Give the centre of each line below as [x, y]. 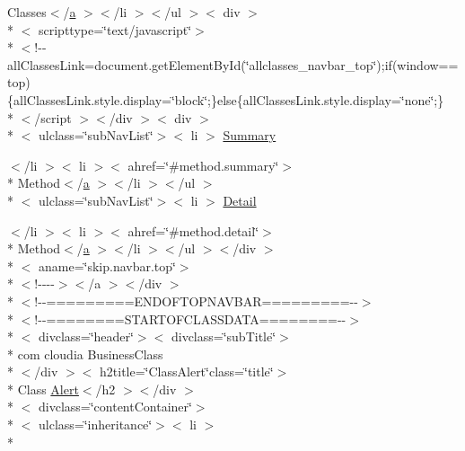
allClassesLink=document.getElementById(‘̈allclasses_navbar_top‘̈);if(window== [233, 64]
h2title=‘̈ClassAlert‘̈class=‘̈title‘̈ [187, 371]
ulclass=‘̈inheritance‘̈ [95, 424]
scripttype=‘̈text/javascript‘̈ [115, 29]
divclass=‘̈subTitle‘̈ [224, 336]
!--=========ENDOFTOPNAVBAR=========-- [196, 301]
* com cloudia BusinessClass [85, 354]
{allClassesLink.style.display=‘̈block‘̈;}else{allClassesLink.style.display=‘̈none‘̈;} [226, 99]
